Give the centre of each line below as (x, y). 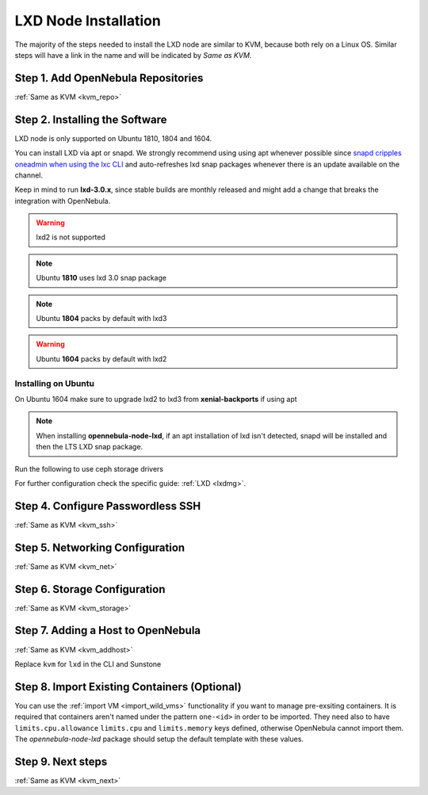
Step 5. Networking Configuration (100, 547)
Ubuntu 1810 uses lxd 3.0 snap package (101, 278)
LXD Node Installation (88, 21)
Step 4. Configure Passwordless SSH (108, 506)
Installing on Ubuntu (55, 383)
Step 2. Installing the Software (91, 119)
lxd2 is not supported (71, 237)
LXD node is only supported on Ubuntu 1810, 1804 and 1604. (113, 138)
